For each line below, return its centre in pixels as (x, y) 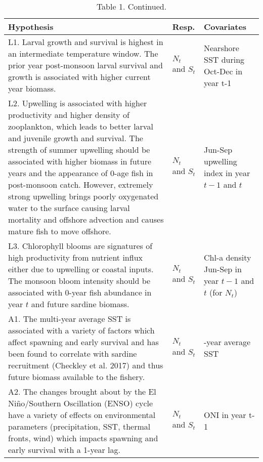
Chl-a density (228, 257)
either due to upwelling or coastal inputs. (81, 269)
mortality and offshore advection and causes (86, 219)
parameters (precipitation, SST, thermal (79, 426)
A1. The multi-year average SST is (70, 319)
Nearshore (222, 48)
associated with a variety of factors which (81, 330)
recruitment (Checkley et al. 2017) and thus (86, 365)
